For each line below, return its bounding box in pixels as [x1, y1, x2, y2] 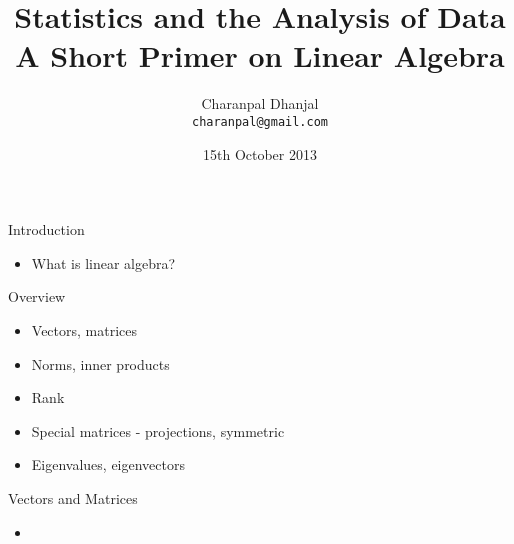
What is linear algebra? [31, 252, 176, 273]
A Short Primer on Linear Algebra [15, 35, 505, 76]
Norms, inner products [31, 353, 170, 374]
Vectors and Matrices [8, 487, 138, 508]
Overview [8, 286, 66, 307]
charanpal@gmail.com [191, 114, 329, 129]
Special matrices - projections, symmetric [31, 420, 285, 441]
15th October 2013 [203, 143, 317, 164]
